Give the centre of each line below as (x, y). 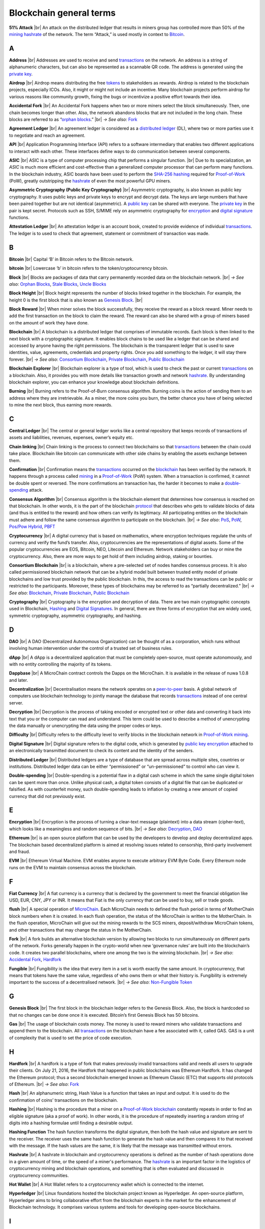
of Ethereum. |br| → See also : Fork (44, 1084)
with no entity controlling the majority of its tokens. (61, 664)
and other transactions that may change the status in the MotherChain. (80, 930)
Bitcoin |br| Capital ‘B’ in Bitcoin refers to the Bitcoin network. (71, 259)
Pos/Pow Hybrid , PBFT (32, 527)
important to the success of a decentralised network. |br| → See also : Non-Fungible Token (101, 982)
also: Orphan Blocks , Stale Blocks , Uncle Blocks (58, 284)
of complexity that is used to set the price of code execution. (71, 1038)
